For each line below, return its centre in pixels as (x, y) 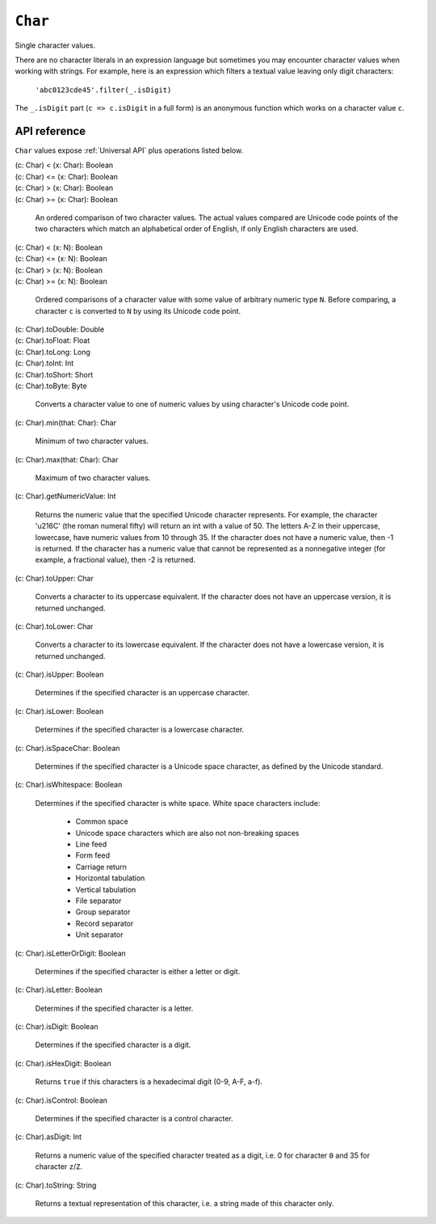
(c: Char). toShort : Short (54, 374)
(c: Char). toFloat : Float (52, 340)
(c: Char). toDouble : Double (60, 329)
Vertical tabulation (106, 889)
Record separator (105, 923)
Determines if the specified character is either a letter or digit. (138, 971)
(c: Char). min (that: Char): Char (66, 422)
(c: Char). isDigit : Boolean (57, 1027)
